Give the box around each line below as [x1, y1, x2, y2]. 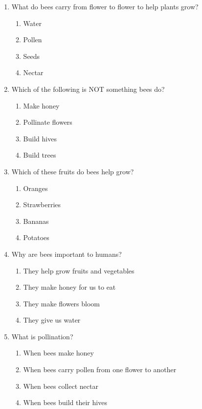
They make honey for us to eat [23, 282, 116, 292]
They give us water [23, 315, 81, 325]
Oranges [23, 183, 48, 193]
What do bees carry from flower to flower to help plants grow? [11, 1, 199, 11]
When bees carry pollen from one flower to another [23, 364, 177, 375]
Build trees [23, 150, 56, 160]
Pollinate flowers [23, 117, 72, 127]
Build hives [23, 133, 57, 143]
